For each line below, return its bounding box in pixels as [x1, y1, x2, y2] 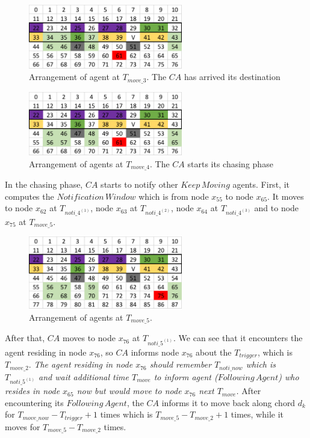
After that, [5, 332, 45, 344]
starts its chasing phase [187, 157, 273, 170]
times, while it [231, 408, 284, 421]
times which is [100, 408, 153, 421]
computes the [5, 190, 54, 202]
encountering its [5, 396, 64, 409]
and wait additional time [39, 370, 129, 383]
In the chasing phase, [5, 178, 83, 191]
